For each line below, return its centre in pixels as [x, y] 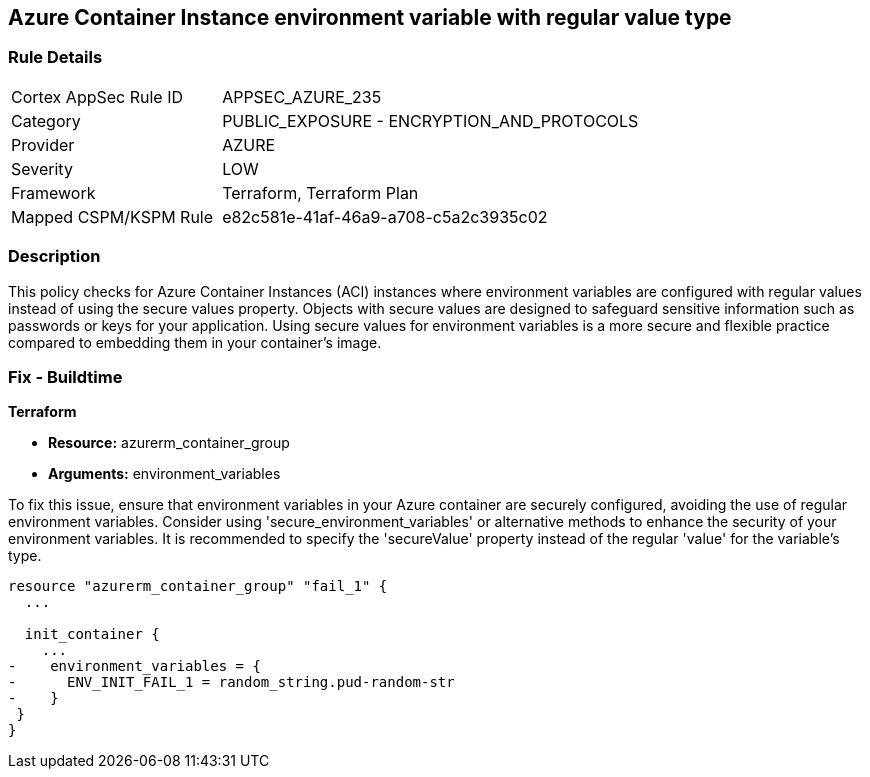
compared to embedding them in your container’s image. [195, 342]
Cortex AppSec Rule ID [97, 96]
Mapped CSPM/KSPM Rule [112, 216]
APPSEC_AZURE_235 [302, 96]
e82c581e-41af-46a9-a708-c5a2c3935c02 [385, 216]
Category [46, 120]
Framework [53, 192]
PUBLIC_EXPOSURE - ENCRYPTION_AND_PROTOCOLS [430, 120]
